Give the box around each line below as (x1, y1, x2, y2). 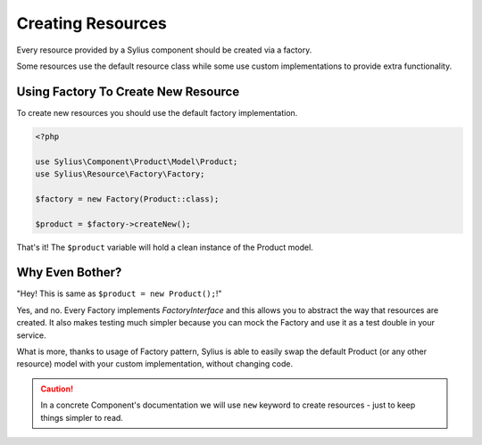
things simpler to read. (40, 412, 124, 423)
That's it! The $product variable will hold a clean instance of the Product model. (16, 242, 314, 252)
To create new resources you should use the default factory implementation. (16, 107, 298, 118)
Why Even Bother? (16, 265, 122, 280)
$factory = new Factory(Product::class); (35, 194, 220, 204)
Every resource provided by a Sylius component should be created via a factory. (16, 45, 312, 55)
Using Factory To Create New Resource (16, 84, 240, 99)
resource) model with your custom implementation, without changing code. (16, 358, 294, 369)
